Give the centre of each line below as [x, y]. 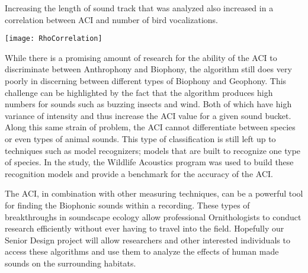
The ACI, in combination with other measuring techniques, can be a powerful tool [154, 193]
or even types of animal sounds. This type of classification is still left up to [140, 139]
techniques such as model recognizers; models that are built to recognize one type [153, 150]
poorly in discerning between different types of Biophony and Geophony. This [146, 81]
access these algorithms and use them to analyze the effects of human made [142, 251]
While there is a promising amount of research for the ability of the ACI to [141, 57]
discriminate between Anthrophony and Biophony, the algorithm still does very [148, 69]
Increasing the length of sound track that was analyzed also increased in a [139, 8]
